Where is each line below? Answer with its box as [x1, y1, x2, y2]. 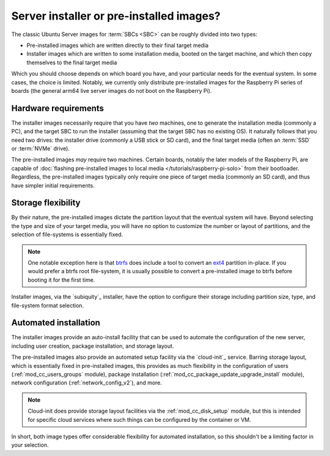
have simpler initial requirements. [11, 182, 95, 189]
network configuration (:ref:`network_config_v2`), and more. [11, 379, 162, 386]
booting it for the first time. [28, 276, 95, 284]
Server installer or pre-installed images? [11, 9, 221, 23]
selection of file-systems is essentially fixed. [11, 231, 123, 238]
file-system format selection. [11, 301, 84, 309]
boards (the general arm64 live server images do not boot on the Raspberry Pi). [11, 87, 212, 94]
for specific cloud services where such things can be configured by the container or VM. [28, 416, 252, 423]
